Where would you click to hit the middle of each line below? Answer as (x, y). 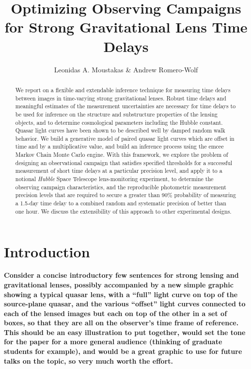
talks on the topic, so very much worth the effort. (88, 361)
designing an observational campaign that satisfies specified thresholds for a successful (124, 162)
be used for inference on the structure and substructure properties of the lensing (116, 114)
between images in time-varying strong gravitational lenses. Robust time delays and (121, 98)
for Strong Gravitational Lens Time (126, 27)
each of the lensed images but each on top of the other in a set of (116, 313)
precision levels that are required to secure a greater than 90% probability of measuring (125, 195)
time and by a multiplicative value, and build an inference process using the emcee (119, 146)
